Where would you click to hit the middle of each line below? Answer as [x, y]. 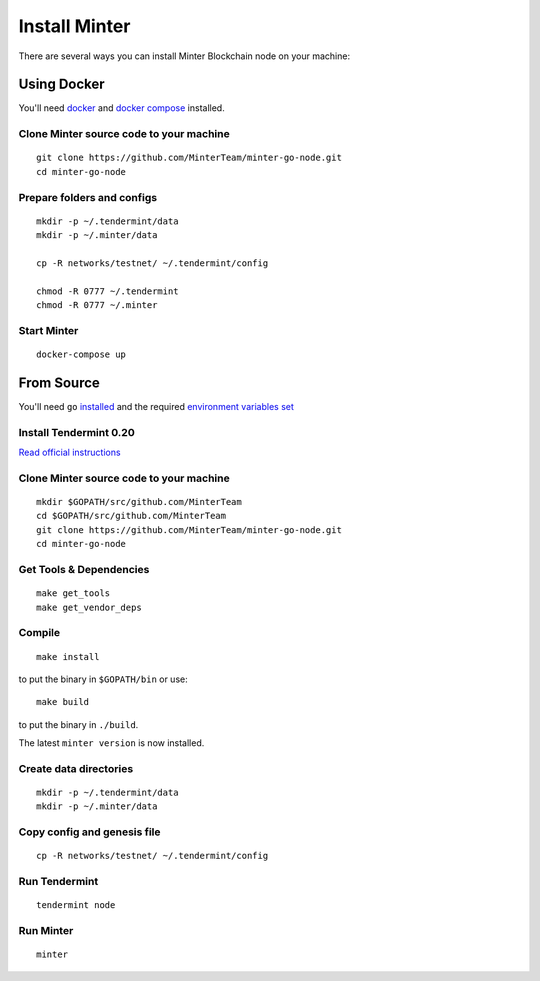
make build [63, 702]
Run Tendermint [58, 882]
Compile [39, 633]
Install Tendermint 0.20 [76, 432]
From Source [59, 382]
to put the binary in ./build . [78, 724]
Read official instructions [69, 452]
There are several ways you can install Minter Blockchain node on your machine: [184, 56]
